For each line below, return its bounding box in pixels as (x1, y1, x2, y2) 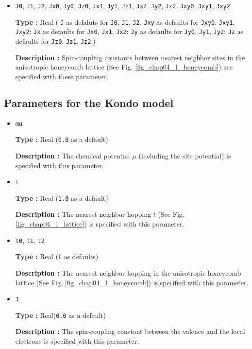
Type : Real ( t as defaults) (15, 251, 99, 262)
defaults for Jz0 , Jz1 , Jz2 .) (15, 35, 96, 46)
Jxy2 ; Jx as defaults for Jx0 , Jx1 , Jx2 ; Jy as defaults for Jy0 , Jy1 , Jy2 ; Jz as (15, 26, 244, 36)
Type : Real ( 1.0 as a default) (15, 192, 108, 203)
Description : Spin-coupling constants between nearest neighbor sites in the (15, 52, 245, 62)
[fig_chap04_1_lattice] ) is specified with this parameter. (15, 219, 185, 229)
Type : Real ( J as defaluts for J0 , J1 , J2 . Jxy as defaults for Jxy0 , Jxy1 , (15, 17, 235, 27)
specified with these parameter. (15, 71, 108, 81)
